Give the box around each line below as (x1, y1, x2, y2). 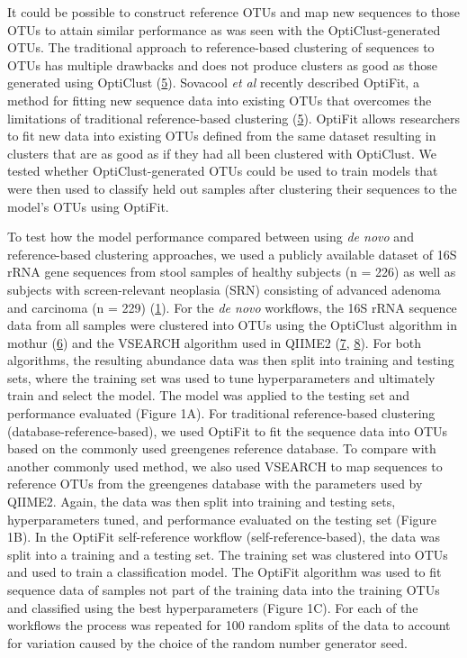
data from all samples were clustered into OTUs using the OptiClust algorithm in (7, 315, 457, 334)
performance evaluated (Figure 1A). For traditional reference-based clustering (7, 404, 436, 423)
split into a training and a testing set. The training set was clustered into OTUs (7, 544, 448, 563)
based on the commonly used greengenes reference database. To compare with (7, 439, 436, 458)
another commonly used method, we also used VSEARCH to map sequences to (7, 456, 443, 475)
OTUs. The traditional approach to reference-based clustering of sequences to (7, 38, 435, 57)
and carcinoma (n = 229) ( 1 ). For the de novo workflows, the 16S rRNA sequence (7, 297, 457, 316)
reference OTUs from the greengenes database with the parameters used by (7, 474, 423, 493)
